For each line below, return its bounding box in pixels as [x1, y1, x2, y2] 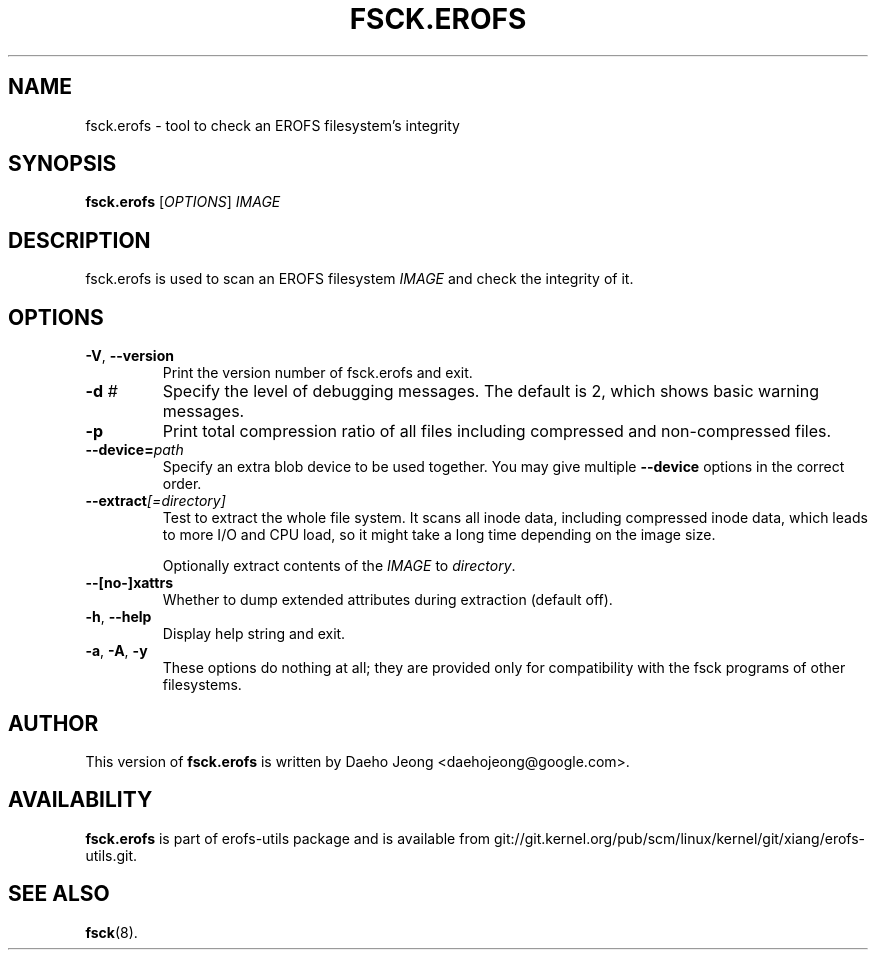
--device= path [85, 441, 184, 459]
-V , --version [85, 347, 174, 365]
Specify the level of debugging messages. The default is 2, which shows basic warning [162, 381, 819, 402]
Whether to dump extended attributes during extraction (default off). [162, 591, 613, 609]
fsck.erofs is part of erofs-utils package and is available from [85, 829, 491, 847]
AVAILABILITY [8, 787, 153, 813]
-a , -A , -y [85, 642, 148, 660]
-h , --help [85, 608, 152, 626]
